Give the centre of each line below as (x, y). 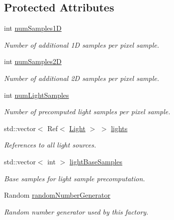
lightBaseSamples (96, 161)
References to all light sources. (50, 145)
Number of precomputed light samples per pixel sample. (87, 111)
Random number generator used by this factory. (76, 211)
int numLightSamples (37, 95)
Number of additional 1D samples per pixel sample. (82, 44)
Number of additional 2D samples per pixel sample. (82, 78)
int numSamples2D (33, 61)
